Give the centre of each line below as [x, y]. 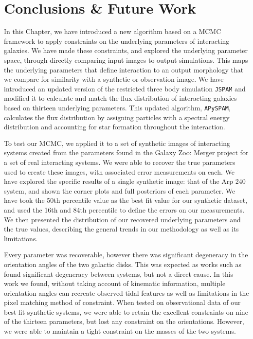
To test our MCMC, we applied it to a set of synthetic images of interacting [117, 143]
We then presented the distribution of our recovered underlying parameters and [122, 219]
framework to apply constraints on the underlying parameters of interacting [117, 41]
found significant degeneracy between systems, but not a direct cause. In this [119, 274]
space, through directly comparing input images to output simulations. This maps [126, 60]
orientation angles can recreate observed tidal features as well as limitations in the [126, 293]
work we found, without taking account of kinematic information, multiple [115, 283]
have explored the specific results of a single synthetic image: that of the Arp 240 [125, 181]
